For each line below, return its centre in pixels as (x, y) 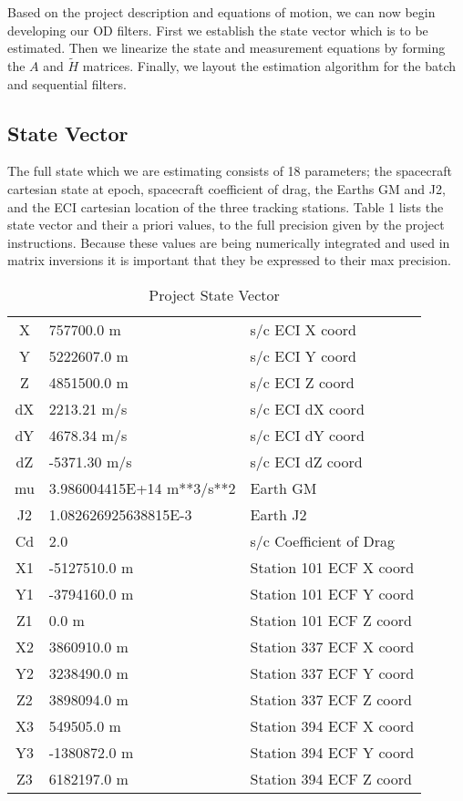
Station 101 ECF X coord (332, 567)
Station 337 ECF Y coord (332, 673)
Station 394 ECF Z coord (331, 778)
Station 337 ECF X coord (332, 646)
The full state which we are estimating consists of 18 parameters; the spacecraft (230, 171)
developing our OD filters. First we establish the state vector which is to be (218, 30)
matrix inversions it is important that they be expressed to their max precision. (229, 260)
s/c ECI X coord (303, 329)
